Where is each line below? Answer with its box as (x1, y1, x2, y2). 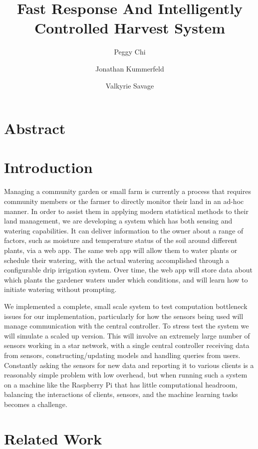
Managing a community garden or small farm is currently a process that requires (4, 186, 251, 196)
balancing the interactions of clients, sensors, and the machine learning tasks (4, 389, 238, 399)
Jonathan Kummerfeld (95, 63, 164, 73)
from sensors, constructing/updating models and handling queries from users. (4, 349, 241, 360)
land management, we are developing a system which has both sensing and (4, 215, 233, 226)
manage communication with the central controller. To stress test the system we (4, 320, 249, 331)
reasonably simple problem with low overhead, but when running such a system (4, 369, 248, 380)
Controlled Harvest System (34, 17, 226, 38)
